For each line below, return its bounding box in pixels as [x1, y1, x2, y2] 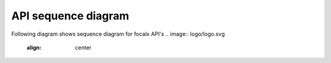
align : [26, 44, 42, 51]
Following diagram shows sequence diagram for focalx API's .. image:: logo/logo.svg [11, 30, 225, 38]
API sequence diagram [11, 9, 129, 22]
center [75, 44, 92, 51]
